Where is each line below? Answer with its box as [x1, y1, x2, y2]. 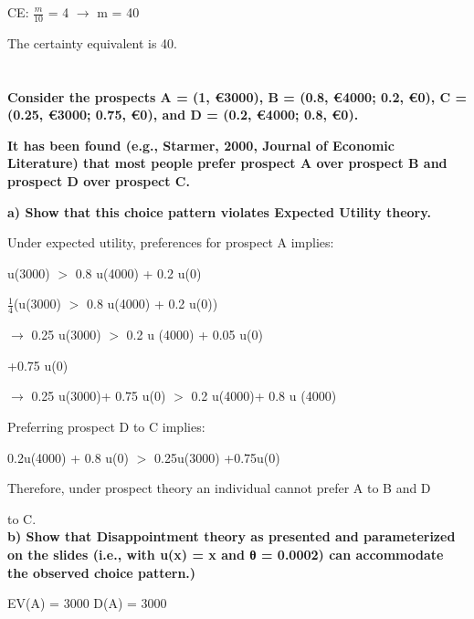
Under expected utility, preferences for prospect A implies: [7, 233, 334, 252]
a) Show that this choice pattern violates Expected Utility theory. [7, 202, 431, 221]
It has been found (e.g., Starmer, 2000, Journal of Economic [7, 135, 395, 154]
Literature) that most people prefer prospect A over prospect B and [7, 153, 448, 173]
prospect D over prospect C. [7, 171, 190, 190]
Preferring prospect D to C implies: [7, 416, 205, 435]
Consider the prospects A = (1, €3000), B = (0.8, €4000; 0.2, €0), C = [7, 87, 468, 106]
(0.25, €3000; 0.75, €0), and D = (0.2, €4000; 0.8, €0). [7, 105, 359, 124]
